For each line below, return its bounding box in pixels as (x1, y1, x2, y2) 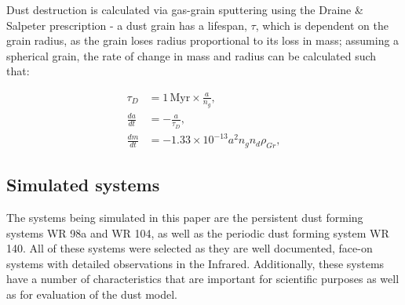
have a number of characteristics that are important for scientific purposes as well (6, 271, 400, 287)
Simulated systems (6, 172, 160, 197)
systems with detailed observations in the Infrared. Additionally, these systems (6, 255, 385, 271)
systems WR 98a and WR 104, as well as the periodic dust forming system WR (6, 224, 389, 241)
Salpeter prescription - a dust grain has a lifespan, (6, 16, 247, 33)
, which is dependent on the (255, 16, 389, 33)
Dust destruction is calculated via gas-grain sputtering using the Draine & (6, 2, 363, 17)
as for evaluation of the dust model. (6, 286, 177, 303)
